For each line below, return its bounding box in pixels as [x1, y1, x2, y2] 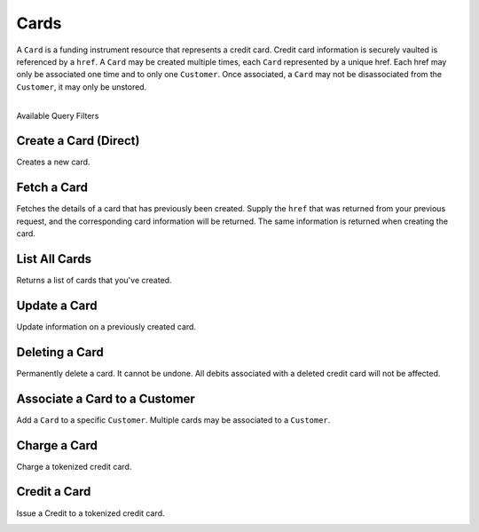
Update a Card [16, 298, 98, 313]
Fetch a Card [16, 180, 89, 195]
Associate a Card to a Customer [16, 391, 195, 406]
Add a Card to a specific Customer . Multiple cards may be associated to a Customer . [16, 414, 331, 425]
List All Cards [16, 251, 92, 266]
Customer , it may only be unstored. [16, 81, 147, 92]
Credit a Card [16, 484, 91, 499]
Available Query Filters [16, 110, 99, 121]
